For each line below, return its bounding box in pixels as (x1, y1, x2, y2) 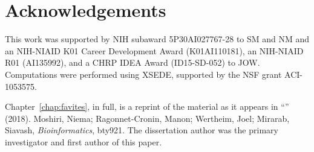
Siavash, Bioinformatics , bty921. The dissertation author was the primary (5, 124, 278, 136)
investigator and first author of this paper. (5, 135, 162, 148)
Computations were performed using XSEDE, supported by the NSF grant (5, 68, 282, 80)
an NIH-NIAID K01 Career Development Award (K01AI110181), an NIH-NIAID (5, 44, 304, 57)
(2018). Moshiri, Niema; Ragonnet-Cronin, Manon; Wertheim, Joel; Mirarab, (5, 112, 290, 124)
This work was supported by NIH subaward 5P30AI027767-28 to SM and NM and (5, 33, 310, 45)
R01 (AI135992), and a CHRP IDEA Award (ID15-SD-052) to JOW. (5, 56, 260, 69)
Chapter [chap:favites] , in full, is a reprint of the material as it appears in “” (5, 100, 289, 113)
